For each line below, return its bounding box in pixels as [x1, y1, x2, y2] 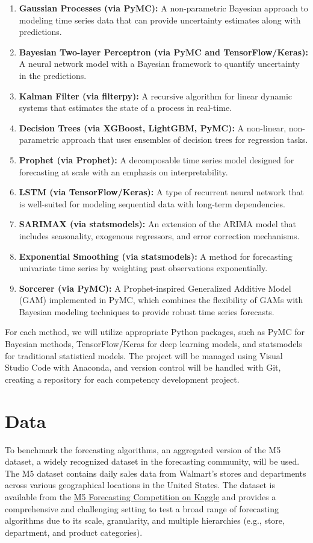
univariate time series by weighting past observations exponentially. [19, 262, 268, 274]
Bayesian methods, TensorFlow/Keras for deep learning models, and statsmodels [5, 337, 302, 350]
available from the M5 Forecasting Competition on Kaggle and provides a [5, 490, 276, 503]
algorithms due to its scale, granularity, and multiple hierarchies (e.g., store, [5, 514, 285, 527]
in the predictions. [19, 69, 87, 81]
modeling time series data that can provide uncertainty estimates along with [19, 13, 301, 26]
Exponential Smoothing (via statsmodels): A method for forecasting [19, 250, 293, 262]
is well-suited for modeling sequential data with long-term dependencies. [19, 197, 285, 210]
